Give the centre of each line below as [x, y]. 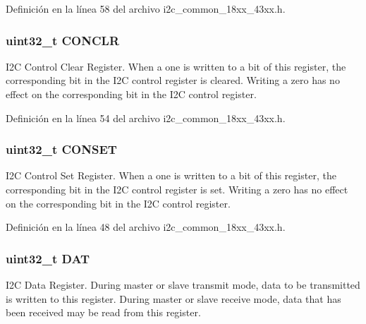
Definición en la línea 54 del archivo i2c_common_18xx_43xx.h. [146, 118]
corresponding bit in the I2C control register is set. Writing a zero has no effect [177, 189]
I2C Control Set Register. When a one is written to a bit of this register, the [171, 175]
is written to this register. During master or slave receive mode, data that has [173, 298]
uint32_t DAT [48, 258]
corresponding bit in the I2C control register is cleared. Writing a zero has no [173, 80]
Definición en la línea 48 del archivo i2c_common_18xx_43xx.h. [146, 227]
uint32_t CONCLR [63, 40]
